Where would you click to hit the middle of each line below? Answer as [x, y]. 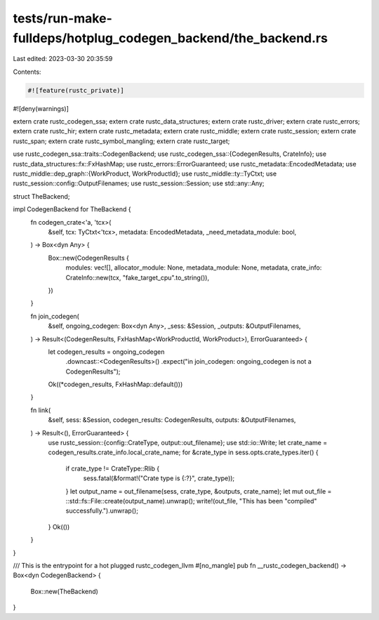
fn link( [41, 410]
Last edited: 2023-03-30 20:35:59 [63, 59]
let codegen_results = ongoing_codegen [106, 352]
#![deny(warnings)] [41, 108]
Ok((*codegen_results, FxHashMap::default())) [115, 384]
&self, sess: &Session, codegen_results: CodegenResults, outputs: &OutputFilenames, [172, 420]
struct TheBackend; [41, 196]
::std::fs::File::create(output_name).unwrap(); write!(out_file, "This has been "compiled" [191, 501]
